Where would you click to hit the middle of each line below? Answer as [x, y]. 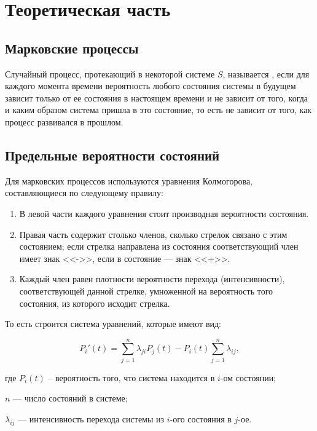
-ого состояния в [201, 419]
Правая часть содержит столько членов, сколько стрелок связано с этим [153, 234]
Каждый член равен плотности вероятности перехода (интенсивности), [152, 279]
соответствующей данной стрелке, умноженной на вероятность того [146, 291]
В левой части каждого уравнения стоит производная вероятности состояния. [164, 213]
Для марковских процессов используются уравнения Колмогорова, [129, 180]
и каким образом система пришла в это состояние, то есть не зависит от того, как [158, 110]
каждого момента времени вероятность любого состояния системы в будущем [151, 86]
